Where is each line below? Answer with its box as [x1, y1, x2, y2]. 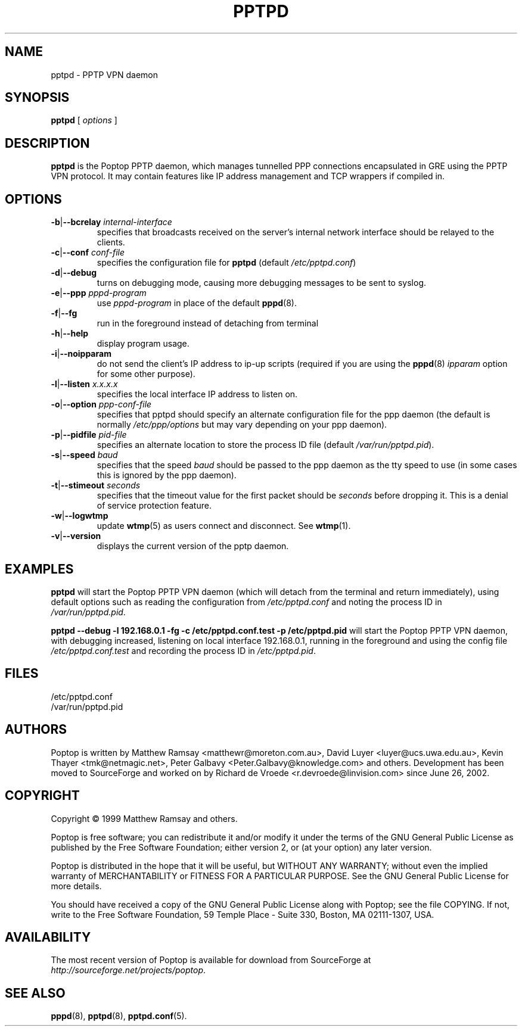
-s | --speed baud [51, 450, 118, 460]
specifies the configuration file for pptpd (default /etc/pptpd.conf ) [97, 257, 356, 268]
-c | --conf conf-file [51, 247, 125, 258]
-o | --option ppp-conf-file [51, 399, 152, 410]
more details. [51, 880, 102, 891]
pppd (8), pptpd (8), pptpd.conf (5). [51, 1011, 187, 1021]
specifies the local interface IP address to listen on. [97, 389, 298, 400]
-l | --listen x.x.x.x [51, 379, 118, 390]
